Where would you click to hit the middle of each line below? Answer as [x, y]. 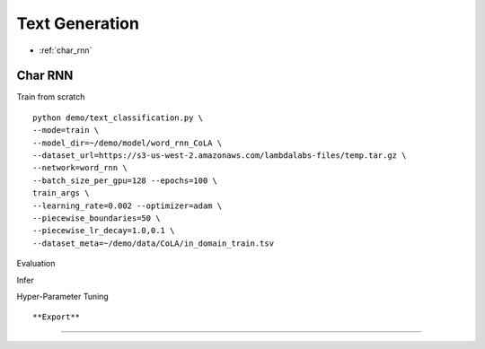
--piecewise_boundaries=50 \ [97, 218]
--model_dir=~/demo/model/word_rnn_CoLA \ [128, 143]
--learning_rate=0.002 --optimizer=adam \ [128, 205]
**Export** [57, 317]
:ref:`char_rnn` [66, 50]
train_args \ [61, 193]
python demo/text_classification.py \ [118, 118]
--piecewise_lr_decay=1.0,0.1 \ [104, 231]
